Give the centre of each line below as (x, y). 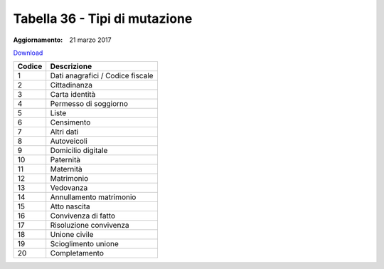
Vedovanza (69, 188)
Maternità (66, 169)
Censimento (70, 122)
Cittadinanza (71, 85)
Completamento (77, 253)
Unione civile (72, 235)
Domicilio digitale (79, 151)
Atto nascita (70, 206)
